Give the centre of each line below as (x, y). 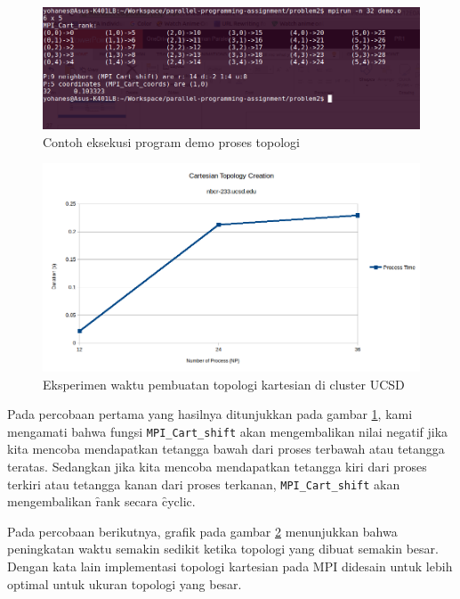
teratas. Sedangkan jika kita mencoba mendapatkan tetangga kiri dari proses (217, 467)
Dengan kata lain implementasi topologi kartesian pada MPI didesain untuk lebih (230, 566)
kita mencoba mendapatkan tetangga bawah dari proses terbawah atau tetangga (226, 449)
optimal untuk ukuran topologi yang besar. (125, 583)
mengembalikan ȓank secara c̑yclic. (101, 501)
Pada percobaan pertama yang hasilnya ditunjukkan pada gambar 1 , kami (210, 414)
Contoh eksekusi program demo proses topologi (171, 141)
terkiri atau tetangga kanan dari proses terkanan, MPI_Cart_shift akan (204, 484)
